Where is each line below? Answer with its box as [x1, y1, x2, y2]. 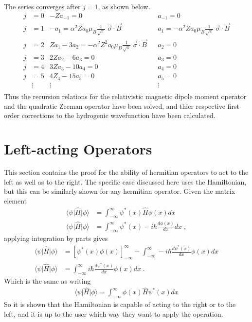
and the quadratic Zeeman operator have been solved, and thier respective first [4, 101, 239, 111]
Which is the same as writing [4, 275, 91, 286]
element [4, 195, 27, 205]
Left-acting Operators [4, 138, 152, 158]
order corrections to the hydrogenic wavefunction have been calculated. [4, 110, 216, 120]
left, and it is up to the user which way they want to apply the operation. [4, 308, 223, 319]
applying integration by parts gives [4, 233, 108, 243]
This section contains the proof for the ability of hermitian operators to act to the [4, 167, 249, 177]
